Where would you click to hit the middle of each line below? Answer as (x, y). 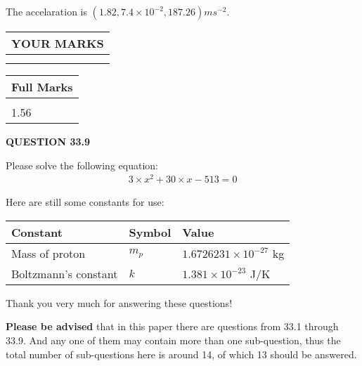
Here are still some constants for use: (85, 202)
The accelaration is (46, 11)
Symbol (150, 232)
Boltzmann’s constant (65, 273)
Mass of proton (49, 253)
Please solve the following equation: (82, 165)
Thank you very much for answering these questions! (119, 302)
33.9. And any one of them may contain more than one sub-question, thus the (173, 340)
